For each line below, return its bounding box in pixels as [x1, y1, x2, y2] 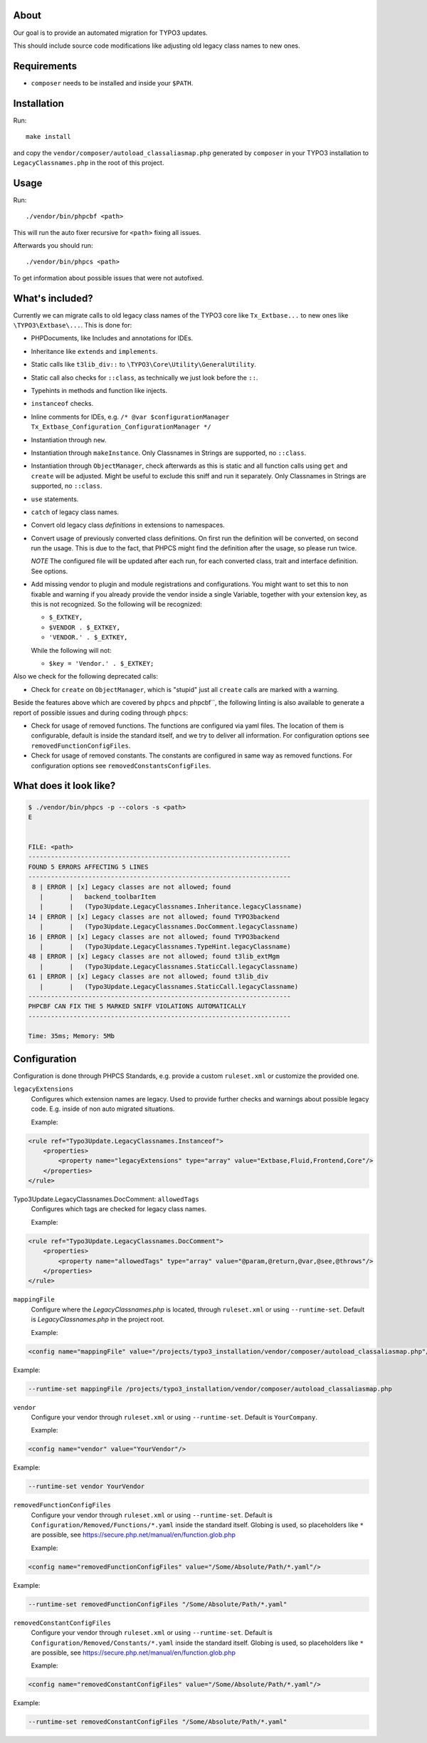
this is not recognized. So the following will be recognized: [31, 600, 202, 609]
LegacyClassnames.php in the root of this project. [13, 158, 164, 167]
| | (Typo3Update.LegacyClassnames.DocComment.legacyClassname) [39, 923, 299, 931]
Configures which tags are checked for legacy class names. [31, 1205, 206, 1213]
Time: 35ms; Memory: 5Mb [28, 1032, 115, 1040]
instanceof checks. [31, 399, 94, 408]
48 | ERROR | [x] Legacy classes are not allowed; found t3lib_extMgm [28, 953, 280, 961]
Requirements [13, 60, 78, 72]
